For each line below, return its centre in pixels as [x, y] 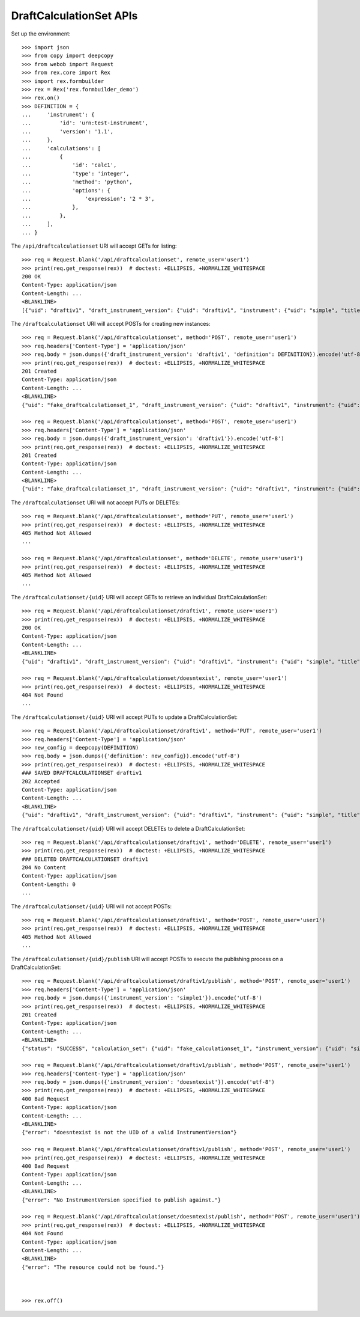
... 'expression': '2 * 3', [88, 199]
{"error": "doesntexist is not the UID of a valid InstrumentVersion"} [129, 1132]
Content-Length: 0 [49, 884]
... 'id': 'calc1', [69, 165]
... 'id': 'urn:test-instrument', [85, 123]
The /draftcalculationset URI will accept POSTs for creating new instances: [111, 324]
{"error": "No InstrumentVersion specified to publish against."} [121, 1200]
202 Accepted [41, 781]
